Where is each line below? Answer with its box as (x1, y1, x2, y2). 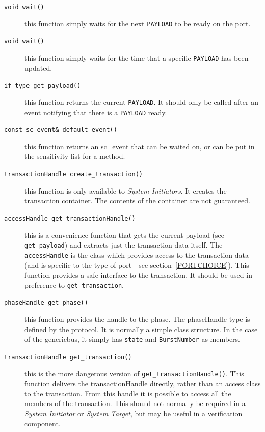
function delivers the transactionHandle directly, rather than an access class (24, 378, 261, 389)
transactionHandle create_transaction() (4, 171, 143, 178)
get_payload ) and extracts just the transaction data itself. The (24, 239, 223, 250)
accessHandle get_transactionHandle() (4, 214, 136, 222)
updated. (24, 62, 52, 73)
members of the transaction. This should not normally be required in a (24, 398, 246, 409)
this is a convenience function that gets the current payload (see (24, 229, 224, 240)
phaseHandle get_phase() (4, 299, 88, 307)
